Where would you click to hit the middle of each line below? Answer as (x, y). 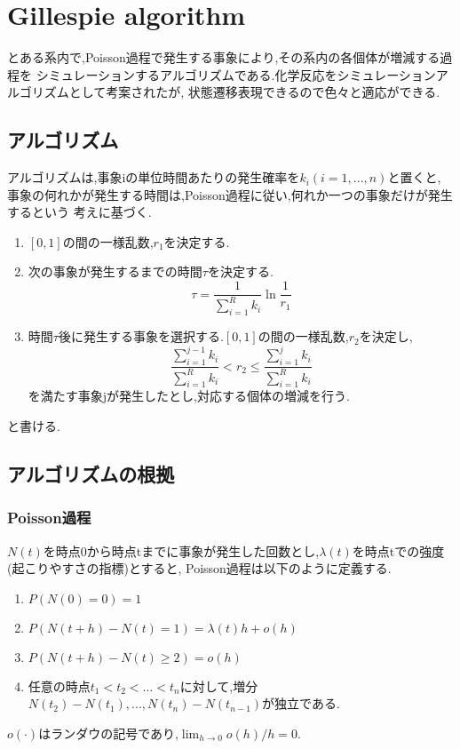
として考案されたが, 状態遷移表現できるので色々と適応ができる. (254, 92)
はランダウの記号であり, (108, 733)
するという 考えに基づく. (79, 212)
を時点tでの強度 (398, 550)
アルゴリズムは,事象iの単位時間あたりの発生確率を (154, 177)
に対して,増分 (219, 685)
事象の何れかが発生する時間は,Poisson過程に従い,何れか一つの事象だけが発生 (230, 194)
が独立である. (301, 703)
